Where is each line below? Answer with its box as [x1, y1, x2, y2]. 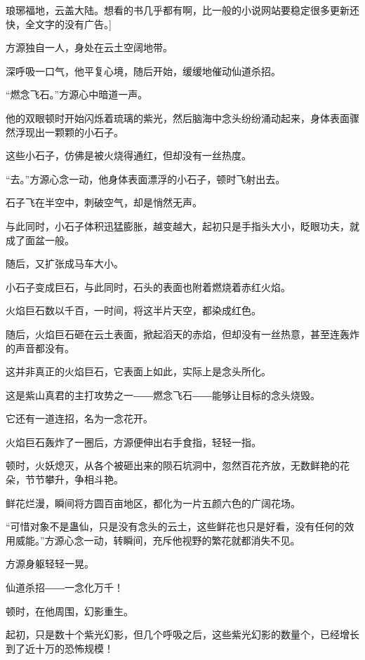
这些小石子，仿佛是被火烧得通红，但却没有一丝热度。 [6, 148, 251, 163]
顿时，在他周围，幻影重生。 [6, 603, 133, 618]
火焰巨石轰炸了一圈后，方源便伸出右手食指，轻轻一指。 [6, 434, 261, 449]
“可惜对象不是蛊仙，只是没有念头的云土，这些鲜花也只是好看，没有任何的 [6, 519, 345, 534]
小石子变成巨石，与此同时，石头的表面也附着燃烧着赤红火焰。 [6, 279, 291, 294]
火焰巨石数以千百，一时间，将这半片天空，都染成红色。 [6, 303, 261, 318]
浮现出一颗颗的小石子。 [15, 124, 124, 139]
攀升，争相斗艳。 [44, 472, 124, 487]
